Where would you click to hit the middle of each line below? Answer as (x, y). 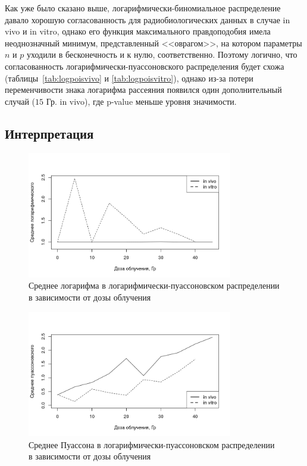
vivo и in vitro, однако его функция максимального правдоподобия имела (138, 31)
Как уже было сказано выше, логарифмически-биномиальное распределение (143, 8)
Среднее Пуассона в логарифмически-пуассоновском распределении (152, 444)
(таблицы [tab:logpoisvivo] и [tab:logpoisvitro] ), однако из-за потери (129, 78)
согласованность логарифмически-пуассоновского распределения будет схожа (145, 66)
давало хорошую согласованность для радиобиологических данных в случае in (148, 19)
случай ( (20, 101)
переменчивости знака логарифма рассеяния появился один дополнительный (143, 90)
